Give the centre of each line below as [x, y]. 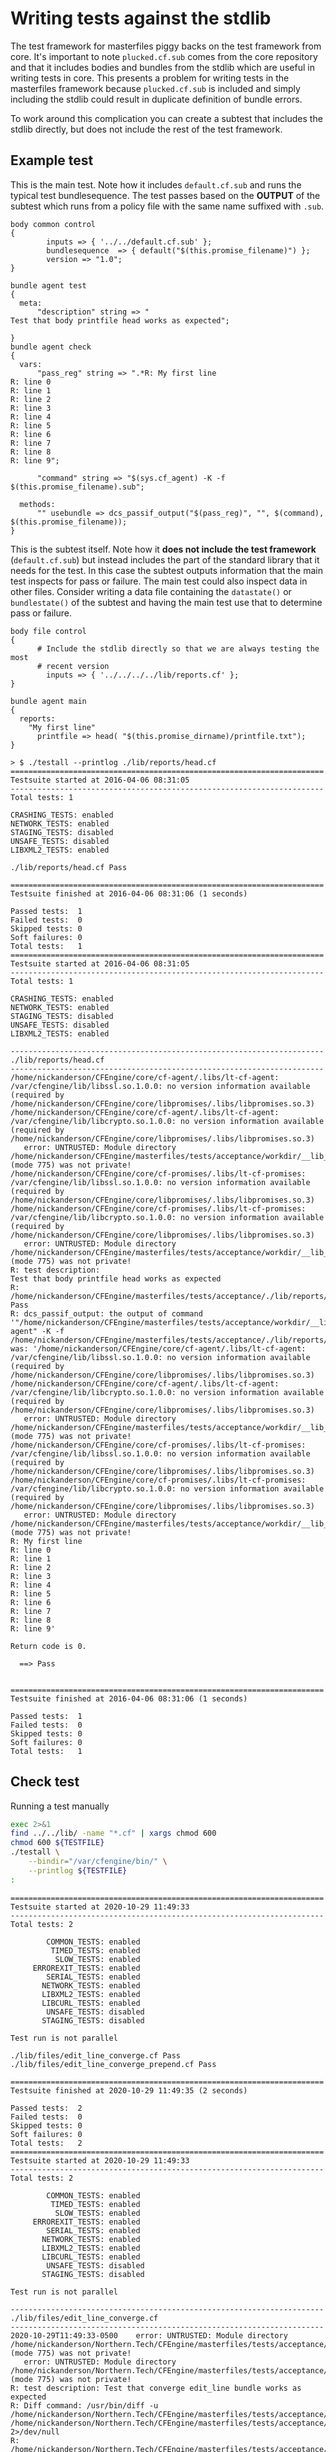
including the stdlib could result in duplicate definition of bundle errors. [156, 99]
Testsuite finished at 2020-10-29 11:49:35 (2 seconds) [129, 2090]
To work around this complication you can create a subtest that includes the [166, 118]
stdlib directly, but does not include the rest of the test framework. [146, 129]
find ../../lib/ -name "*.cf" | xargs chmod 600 [113, 1833]
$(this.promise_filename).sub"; [77, 487]
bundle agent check [51, 347]
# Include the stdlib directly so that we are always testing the [178, 648]
